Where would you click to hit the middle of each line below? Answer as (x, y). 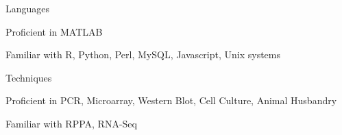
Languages (28, 8)
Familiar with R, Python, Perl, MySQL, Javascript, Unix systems (143, 54)
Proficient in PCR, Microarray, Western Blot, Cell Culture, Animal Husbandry (171, 100)
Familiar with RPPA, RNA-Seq (71, 123)
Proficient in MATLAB (54, 31)
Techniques (29, 77)
